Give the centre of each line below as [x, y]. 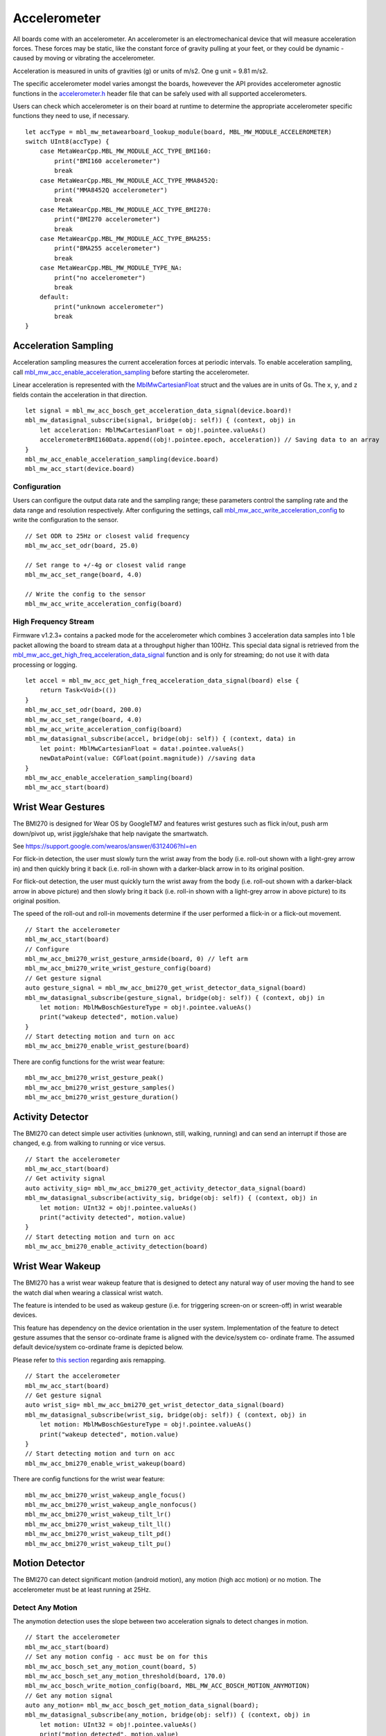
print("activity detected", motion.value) [113, 1218]
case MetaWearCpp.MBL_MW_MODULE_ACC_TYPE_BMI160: [125, 151]
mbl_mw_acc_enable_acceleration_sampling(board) [109, 777]
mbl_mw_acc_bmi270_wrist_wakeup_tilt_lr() [98, 1514]
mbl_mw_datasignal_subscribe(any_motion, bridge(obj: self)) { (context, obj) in [168, 1715]
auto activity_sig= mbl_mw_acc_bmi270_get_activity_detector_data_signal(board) [166, 1188]
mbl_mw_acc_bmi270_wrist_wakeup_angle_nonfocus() [111, 1504]
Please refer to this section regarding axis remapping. [89, 1360]
